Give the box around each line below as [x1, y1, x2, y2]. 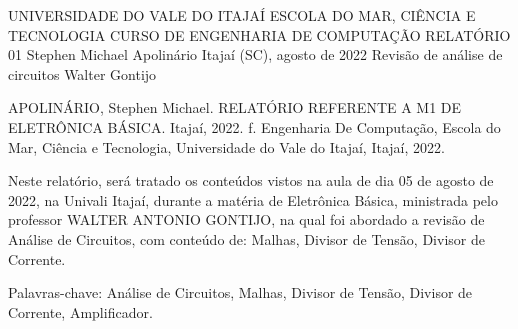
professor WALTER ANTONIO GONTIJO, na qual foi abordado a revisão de [8, 209, 485, 230]
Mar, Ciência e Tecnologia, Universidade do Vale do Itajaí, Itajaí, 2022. [8, 136, 445, 157]
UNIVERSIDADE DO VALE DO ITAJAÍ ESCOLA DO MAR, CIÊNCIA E [8, 5, 476, 25]
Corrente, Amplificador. [8, 301, 153, 322]
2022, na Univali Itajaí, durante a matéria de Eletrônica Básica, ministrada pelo [8, 189, 498, 210]
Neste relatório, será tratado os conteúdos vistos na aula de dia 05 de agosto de [8, 170, 494, 191]
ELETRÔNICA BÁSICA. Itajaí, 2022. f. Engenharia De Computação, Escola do [8, 116, 501, 137]
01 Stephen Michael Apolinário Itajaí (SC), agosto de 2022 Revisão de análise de [8, 44, 503, 65]
